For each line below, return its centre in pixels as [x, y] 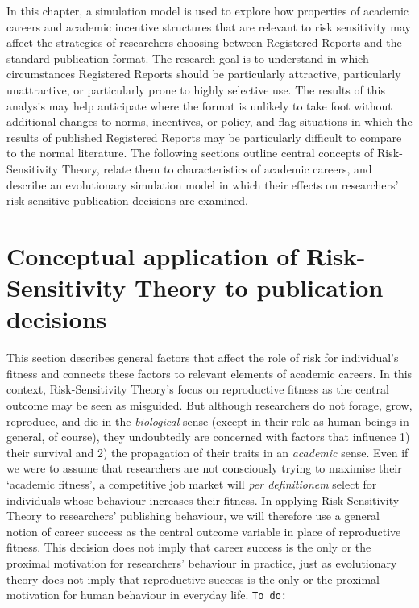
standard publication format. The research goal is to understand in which [188, 58]
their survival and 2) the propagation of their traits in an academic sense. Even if [207, 452]
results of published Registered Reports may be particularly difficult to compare [204, 137]
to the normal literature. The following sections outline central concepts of [190, 153]
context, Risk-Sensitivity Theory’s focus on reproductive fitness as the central [198, 389]
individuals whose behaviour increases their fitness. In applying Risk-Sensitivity [203, 500]
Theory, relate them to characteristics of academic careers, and [217, 168]
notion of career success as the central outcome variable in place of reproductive [204, 531]
